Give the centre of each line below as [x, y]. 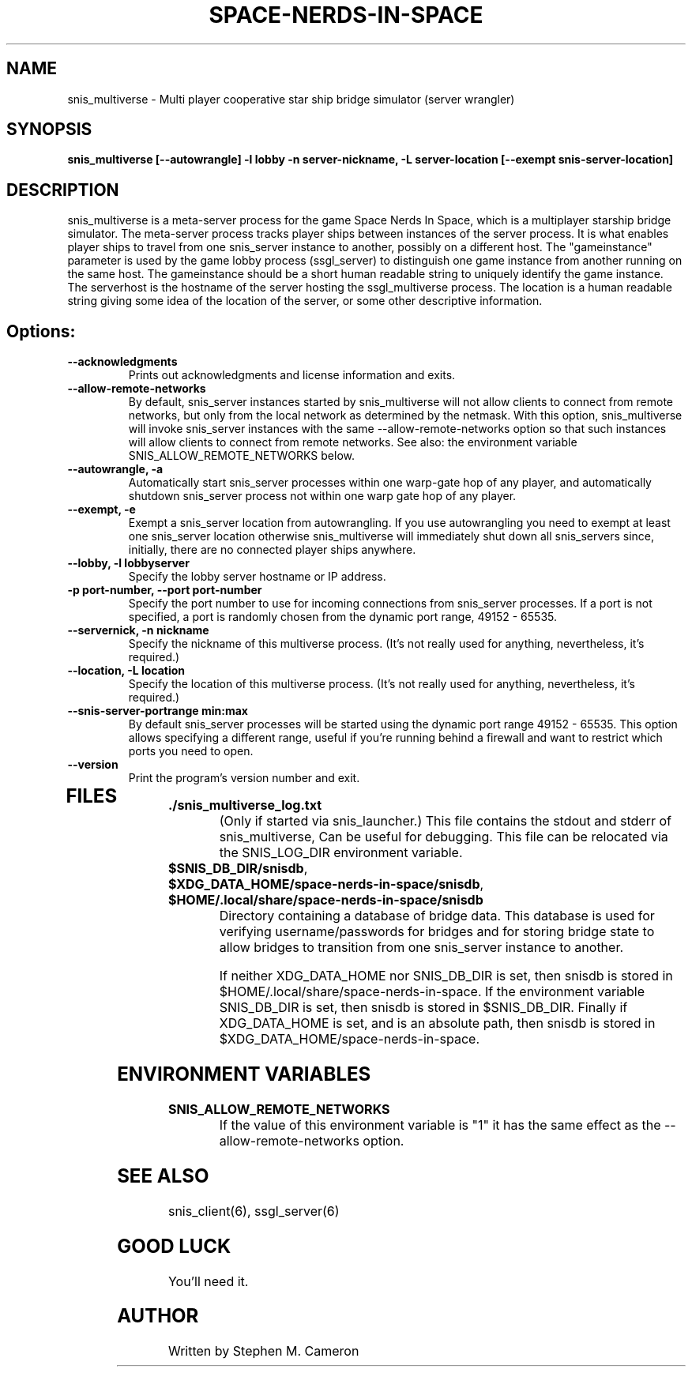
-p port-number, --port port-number [165, 590]
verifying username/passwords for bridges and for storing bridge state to [437, 932]
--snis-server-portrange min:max [158, 711]
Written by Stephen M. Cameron [263, 1351]
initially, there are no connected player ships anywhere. [272, 550]
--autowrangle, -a [115, 469]
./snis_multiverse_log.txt [245, 805]
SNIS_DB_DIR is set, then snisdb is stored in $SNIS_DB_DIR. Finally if [423, 1008]
